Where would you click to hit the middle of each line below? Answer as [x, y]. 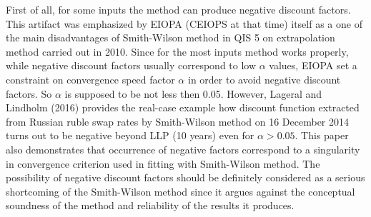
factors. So [29, 93]
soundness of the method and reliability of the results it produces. [150, 205]
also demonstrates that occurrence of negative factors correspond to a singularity [183, 149]
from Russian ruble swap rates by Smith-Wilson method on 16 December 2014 [178, 121]
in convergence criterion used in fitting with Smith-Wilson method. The [163, 163]
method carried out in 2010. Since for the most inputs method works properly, [177, 51]
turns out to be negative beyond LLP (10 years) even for [130, 135]
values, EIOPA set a [313, 65]
